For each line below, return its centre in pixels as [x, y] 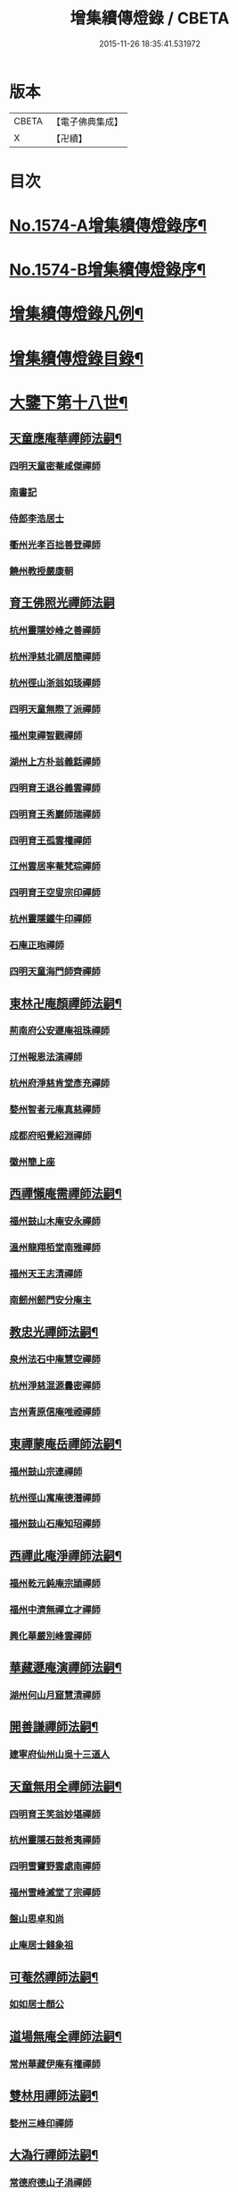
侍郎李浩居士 [37, 518]
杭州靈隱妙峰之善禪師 [55, 631]
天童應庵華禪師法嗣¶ [66, 439]
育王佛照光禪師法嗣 [62, 603]
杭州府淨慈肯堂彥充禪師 [59, 1083]
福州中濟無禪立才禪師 [55, 1609]
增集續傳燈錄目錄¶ [77, 358]
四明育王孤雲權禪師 [50, 840]
